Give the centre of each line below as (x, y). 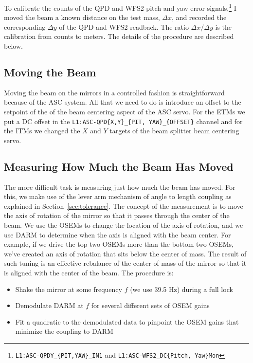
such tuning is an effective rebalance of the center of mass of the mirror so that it (125, 263)
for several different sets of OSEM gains (150, 305)
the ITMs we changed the (42, 131)
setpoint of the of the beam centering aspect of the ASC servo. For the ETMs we (125, 112)
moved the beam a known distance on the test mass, (82, 17)
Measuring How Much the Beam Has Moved (119, 166)
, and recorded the (199, 17)
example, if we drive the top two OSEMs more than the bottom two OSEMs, (119, 244)
